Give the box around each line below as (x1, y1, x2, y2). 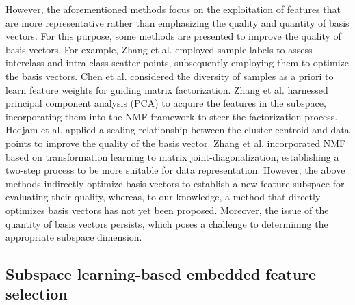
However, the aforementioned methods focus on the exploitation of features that (5, 2, 341, 16)
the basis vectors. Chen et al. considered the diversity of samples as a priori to (5, 68, 334, 83)
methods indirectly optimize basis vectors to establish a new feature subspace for (5, 176, 345, 190)
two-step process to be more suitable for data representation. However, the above (5, 163, 345, 177)
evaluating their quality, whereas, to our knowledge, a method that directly (5, 189, 321, 204)
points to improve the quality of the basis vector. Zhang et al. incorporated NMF (5, 135, 346, 150)
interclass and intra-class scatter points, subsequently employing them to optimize (5, 55, 349, 70)
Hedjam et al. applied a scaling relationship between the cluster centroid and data (5, 122, 350, 137)
